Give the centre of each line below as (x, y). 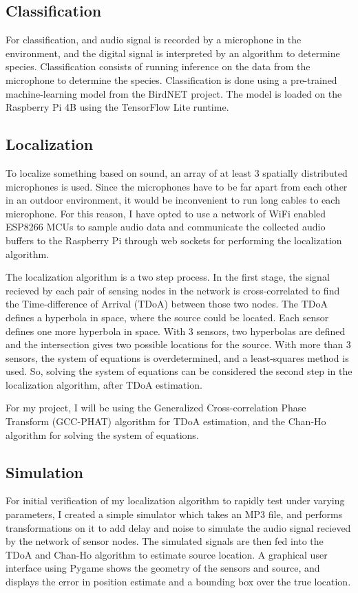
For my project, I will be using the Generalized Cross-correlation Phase (156, 408)
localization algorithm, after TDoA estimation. (104, 384)
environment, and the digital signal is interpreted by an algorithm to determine (173, 53)
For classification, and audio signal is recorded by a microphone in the (154, 40)
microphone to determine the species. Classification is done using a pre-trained (171, 79)
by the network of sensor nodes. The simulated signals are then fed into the (165, 541)
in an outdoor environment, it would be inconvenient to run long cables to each (173, 200)
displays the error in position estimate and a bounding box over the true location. (178, 582)
